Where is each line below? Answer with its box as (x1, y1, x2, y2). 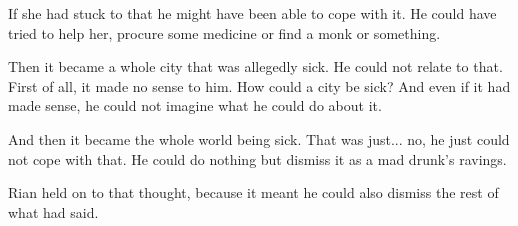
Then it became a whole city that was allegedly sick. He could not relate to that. (8, 56, 503, 77)
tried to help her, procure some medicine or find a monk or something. (8, 22, 441, 43)
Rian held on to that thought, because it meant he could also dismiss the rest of (8, 182, 499, 203)
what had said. (8, 201, 99, 222)
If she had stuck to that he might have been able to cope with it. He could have (8, 3, 497, 23)
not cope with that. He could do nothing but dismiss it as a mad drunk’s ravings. (8, 148, 507, 169)
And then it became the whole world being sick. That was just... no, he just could (8, 128, 510, 149)
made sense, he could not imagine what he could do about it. (8, 95, 382, 116)
